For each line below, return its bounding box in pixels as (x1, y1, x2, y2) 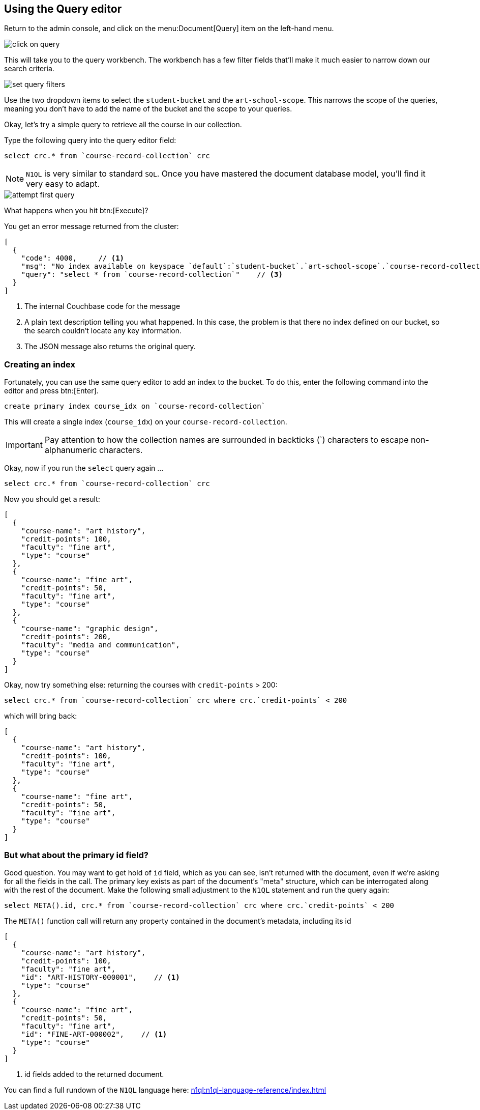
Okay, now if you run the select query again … (4, 464, 164, 473)
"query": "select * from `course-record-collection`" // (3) (21, 270, 283, 279)
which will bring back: (4, 711, 77, 721)
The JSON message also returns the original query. (24, 342, 196, 351)
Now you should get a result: (4, 495, 100, 504)
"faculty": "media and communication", (21, 641, 180, 649)
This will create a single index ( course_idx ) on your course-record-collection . (4, 417, 287, 426)
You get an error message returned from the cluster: (4, 222, 179, 231)
